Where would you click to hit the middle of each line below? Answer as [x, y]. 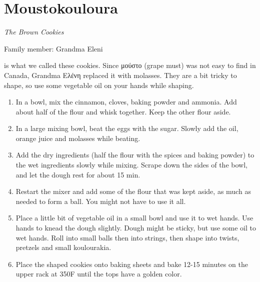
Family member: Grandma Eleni [53, 48]
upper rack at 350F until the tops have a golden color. [99, 274]
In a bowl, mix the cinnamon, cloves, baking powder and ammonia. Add [126, 102]
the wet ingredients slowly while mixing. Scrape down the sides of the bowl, [131, 165]
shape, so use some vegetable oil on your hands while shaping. [99, 85]
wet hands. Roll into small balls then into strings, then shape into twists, [127, 237]
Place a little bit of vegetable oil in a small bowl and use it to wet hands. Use [134, 218]
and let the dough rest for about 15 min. [78, 174]
